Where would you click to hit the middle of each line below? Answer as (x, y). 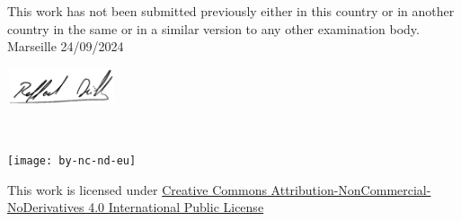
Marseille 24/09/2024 (66, 46)
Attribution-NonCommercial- (351, 189)
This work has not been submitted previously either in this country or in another (231, 11)
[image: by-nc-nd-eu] (72, 160)
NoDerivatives (46, 207)
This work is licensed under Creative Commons (137, 189)
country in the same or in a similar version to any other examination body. (213, 28)
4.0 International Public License (176, 207)
